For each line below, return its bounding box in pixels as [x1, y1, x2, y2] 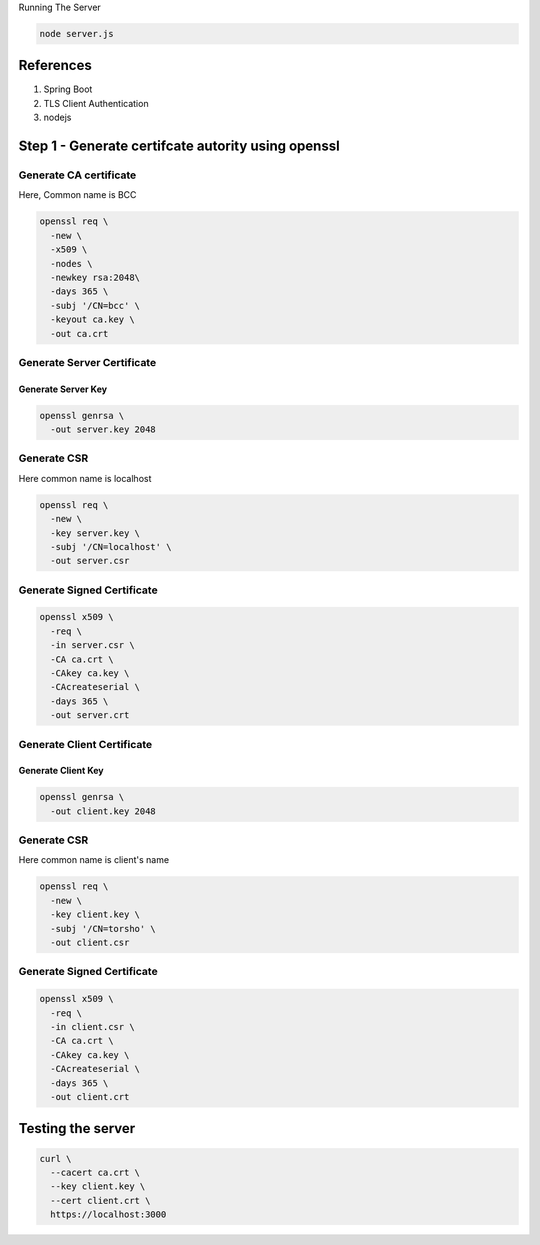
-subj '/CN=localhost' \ [50, 541, 172, 552]
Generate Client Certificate [18, 737, 153, 751]
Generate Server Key [18, 383, 108, 395]
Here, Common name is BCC [18, 189, 137, 201]
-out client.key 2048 [50, 805, 157, 817]
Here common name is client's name [18, 854, 170, 866]
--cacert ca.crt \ [50, 1166, 140, 1178]
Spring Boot [43, 83, 93, 95]
